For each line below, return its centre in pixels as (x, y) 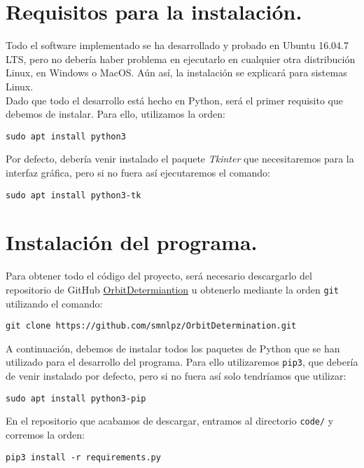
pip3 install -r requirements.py (83, 457)
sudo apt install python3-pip (76, 398)
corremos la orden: (45, 434)
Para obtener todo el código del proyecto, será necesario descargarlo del (159, 276)
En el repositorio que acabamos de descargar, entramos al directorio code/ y (170, 421)
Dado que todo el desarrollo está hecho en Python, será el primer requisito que (174, 100)
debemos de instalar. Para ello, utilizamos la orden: (115, 114)
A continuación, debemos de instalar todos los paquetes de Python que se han (173, 348)
